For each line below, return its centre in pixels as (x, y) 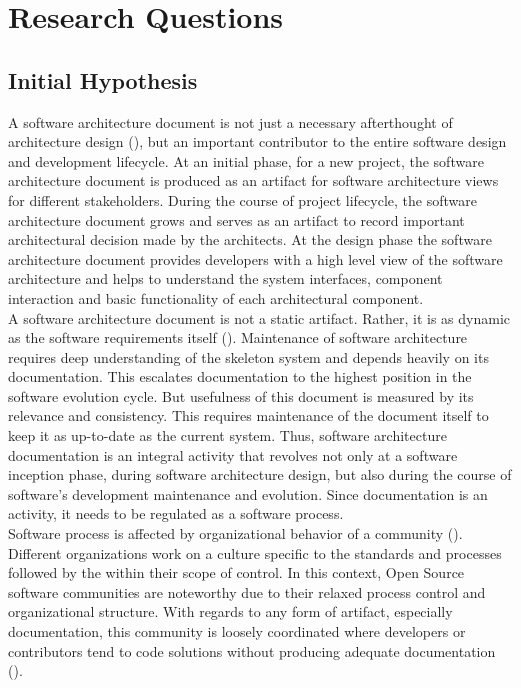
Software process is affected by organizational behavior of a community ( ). (235, 533)
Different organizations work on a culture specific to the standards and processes (255, 552)
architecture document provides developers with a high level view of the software (255, 258)
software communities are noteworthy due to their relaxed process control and (247, 591)
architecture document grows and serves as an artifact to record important (236, 219)
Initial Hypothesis (103, 79)
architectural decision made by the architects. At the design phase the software (250, 239)
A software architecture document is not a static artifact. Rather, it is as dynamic (259, 317)
